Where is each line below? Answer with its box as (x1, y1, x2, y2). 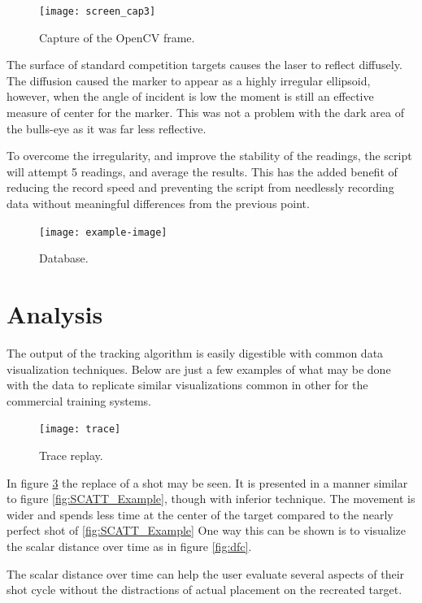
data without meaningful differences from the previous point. (7, 195, 310, 211)
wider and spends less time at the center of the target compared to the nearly (7, 505, 394, 523)
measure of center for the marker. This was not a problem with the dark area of (7, 104, 404, 121)
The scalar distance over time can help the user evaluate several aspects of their (7, 565, 405, 582)
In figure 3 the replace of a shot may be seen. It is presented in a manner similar (7, 474, 408, 491)
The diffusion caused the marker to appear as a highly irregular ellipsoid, (7, 72, 371, 89)
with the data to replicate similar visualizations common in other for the (7, 376, 368, 393)
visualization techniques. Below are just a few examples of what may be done (7, 360, 391, 377)
